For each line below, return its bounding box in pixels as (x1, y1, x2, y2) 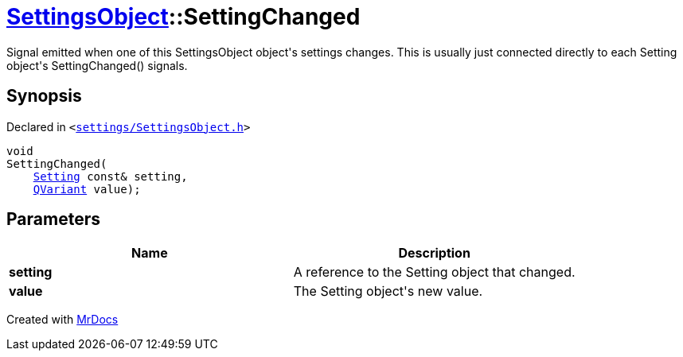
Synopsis (6, 86, 82, 107)
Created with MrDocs (6, 312, 119, 327)
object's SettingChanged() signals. (6, 58, 188, 72)
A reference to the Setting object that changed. (293, 264, 576, 281)
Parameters (6, 209, 100, 230)
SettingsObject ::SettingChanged (6, 3, 361, 30)
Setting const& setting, (33, 169, 188, 183)
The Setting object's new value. (293, 283, 483, 300)
